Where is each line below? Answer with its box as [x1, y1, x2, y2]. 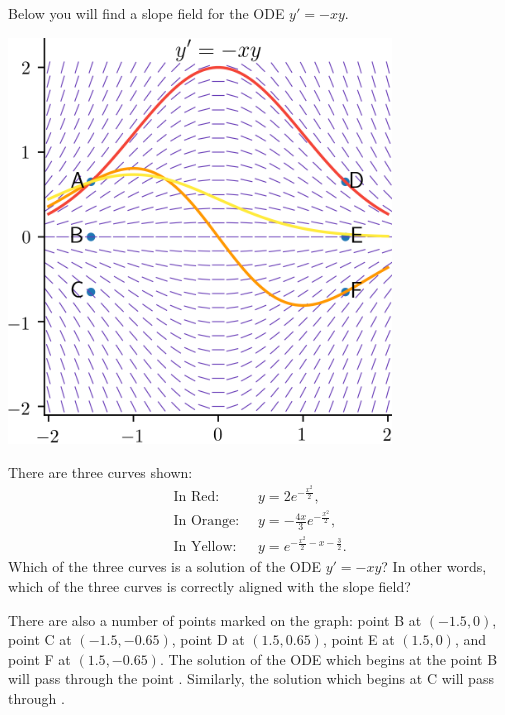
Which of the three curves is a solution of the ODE [8, 556, 321, 577]
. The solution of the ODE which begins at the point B [159, 648, 498, 669]
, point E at [322, 629, 395, 650]
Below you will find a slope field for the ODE [8, 3, 285, 23]
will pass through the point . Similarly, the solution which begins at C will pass [8, 668, 494, 689]
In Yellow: [173, 540, 237, 555]
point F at [8, 648, 71, 669]
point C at [8, 629, 72, 650]
